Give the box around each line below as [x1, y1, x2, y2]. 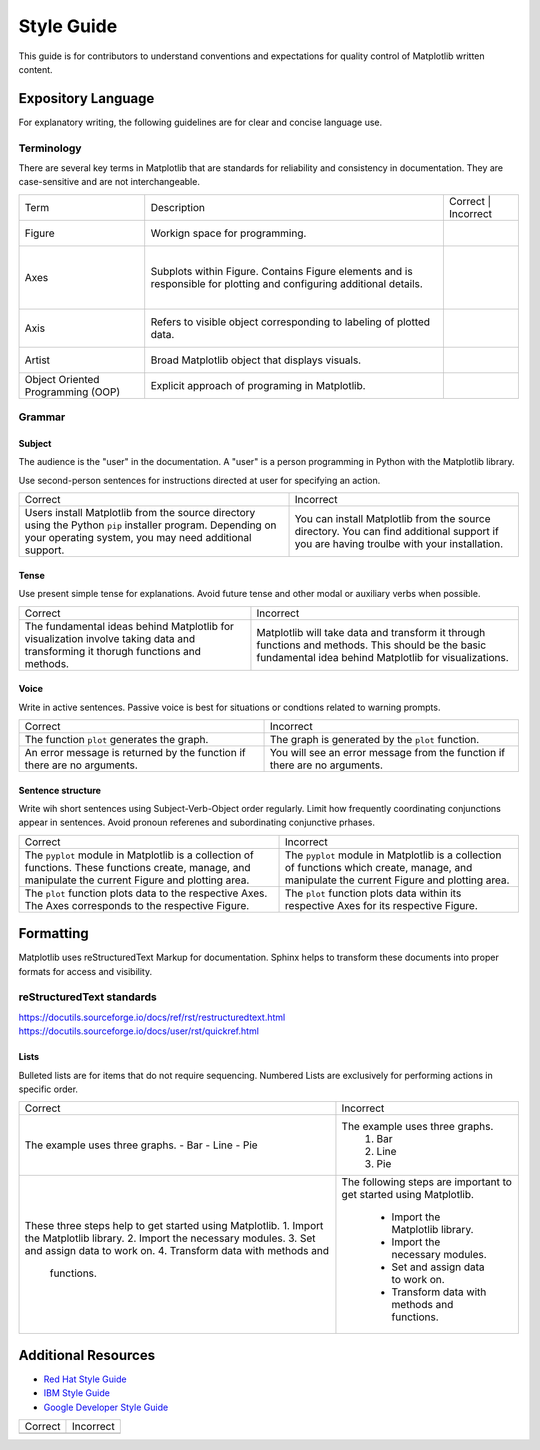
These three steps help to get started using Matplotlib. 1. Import [24, 1219, 324, 1233]
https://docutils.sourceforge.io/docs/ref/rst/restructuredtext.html [18, 1011, 286, 1023]
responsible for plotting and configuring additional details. [150, 276, 424, 290]
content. [18, 63, 54, 75]
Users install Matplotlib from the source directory [24, 506, 256, 520]
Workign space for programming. [150, 226, 307, 240]
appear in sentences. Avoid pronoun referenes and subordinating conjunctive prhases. [18, 816, 375, 829]
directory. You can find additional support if [294, 525, 499, 539]
